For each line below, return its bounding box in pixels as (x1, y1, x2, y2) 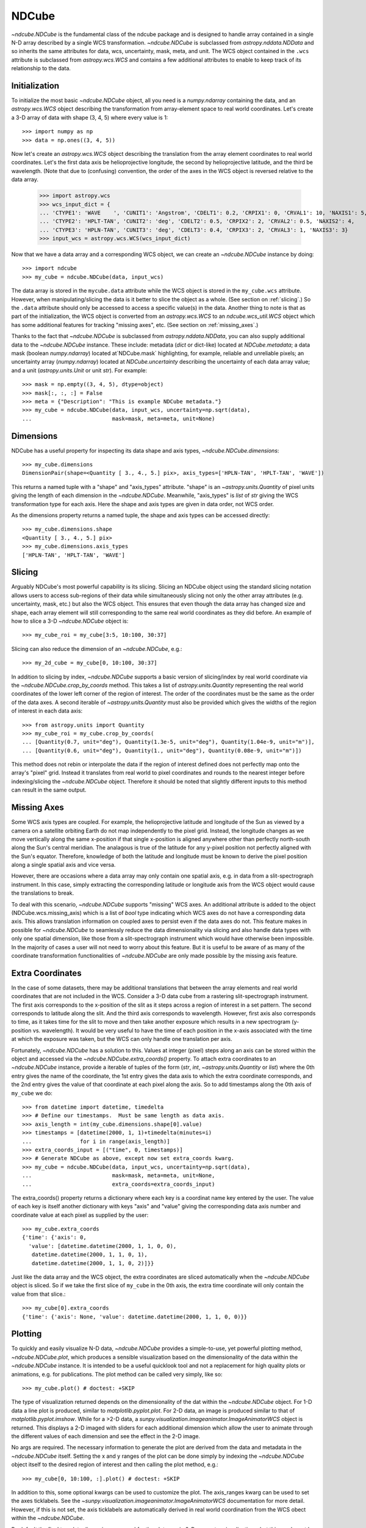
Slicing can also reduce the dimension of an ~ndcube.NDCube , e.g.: (11, 645, 182, 652)
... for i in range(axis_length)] (22, 1137, 170, 1145)
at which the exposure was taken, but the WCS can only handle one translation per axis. (11, 1035, 232, 1043)
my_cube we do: (11, 1089, 53, 1096)
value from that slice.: (11, 1290, 66, 1298)
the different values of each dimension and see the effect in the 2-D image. (11, 1433, 201, 1439)
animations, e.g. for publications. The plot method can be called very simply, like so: (11, 1370, 223, 1378)
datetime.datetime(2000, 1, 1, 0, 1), (31, 1251, 148, 1258)
